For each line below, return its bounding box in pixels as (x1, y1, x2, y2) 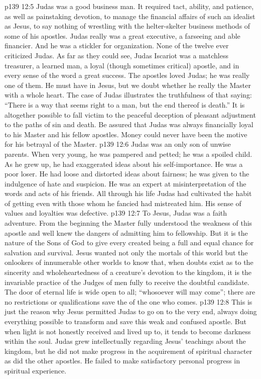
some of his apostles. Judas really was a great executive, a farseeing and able (5, 30, 240, 41)
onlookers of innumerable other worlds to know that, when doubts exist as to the (5, 257, 253, 267)
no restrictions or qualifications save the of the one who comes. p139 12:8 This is (5, 296, 252, 307)
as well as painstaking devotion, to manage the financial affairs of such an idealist (5, 11, 255, 21)
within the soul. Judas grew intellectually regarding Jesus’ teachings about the (5, 336, 246, 346)
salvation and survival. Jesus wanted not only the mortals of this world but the (5, 247, 248, 257)
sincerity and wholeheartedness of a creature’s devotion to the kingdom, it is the (5, 267, 252, 277)
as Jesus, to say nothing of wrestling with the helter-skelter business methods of (5, 21, 250, 31)
